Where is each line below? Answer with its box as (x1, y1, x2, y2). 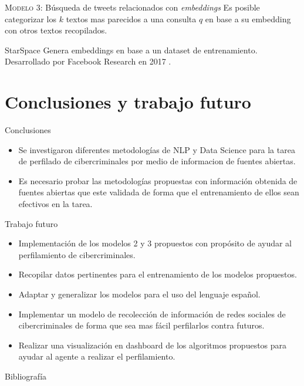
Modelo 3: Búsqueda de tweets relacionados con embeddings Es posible (5, 1, 260, 13)
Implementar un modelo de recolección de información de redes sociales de (18, 307, 286, 320)
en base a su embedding (205, 12, 291, 25)
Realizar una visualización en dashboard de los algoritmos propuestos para (18, 338, 287, 351)
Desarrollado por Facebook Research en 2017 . (5, 55, 171, 67)
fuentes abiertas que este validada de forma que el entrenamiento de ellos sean (18, 186, 299, 198)
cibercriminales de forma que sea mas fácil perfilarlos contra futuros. (18, 319, 265, 331)
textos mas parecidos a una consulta (66, 12, 197, 25)
